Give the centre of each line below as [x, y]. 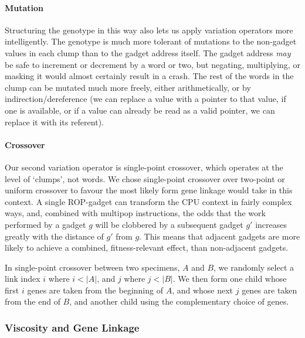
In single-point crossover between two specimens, [92, 267]
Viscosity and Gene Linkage [72, 327]
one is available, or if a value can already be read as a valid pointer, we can [140, 110]
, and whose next [203, 290]
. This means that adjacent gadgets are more [220, 236]
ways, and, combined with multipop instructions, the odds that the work [135, 213]
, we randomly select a [254, 267]
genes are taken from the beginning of [95, 290]
